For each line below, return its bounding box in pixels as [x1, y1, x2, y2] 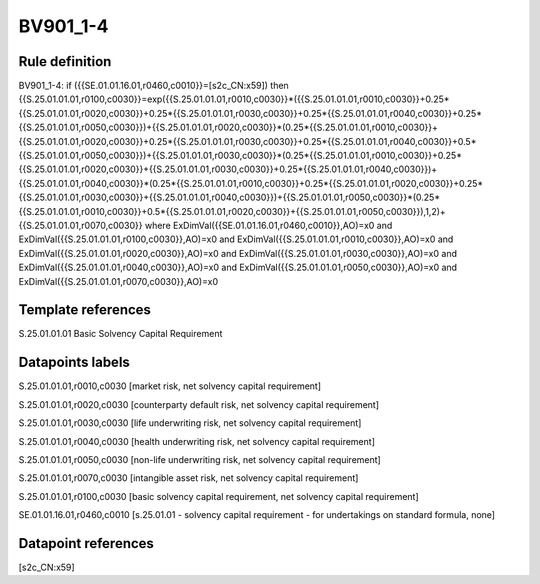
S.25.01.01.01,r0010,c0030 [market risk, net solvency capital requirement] [18, 380, 322, 392]
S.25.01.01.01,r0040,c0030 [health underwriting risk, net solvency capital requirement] [18, 435, 375, 447]
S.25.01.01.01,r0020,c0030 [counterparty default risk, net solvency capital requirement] [18, 398, 380, 410]
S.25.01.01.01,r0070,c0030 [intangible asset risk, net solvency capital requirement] [18, 472, 359, 484]
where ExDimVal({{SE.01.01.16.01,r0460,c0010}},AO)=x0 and [144, 219, 393, 231]
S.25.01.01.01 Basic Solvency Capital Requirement [18, 328, 223, 340]
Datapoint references [18, 535, 155, 552]
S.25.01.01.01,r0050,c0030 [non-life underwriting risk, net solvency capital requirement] [18, 453, 382, 465]
